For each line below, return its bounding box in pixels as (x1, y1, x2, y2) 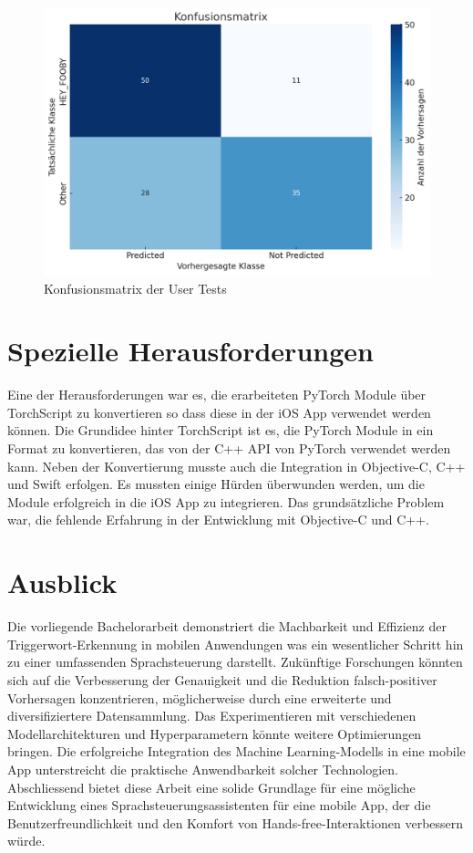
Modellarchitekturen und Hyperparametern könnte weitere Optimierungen (7, 723, 422, 743)
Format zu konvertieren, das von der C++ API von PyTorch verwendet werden (7, 439, 451, 458)
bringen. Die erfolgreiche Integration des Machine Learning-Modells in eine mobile (7, 742, 466, 761)
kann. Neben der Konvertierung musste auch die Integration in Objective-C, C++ (7, 456, 466, 475)
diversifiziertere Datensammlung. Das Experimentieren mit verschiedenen (7, 706, 416, 725)
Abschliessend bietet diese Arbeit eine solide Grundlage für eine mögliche (7, 777, 416, 796)
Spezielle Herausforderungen (7, 332, 374, 369)
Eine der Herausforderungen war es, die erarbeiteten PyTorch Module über (7, 385, 427, 404)
